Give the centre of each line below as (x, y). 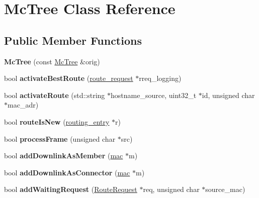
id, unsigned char (228, 95)
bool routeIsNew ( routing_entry (57, 121)
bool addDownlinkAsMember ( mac (64, 156)
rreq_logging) (160, 78)
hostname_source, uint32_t (154, 95)
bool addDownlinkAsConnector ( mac (67, 172)
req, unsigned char (171, 189)
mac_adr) (23, 105)
